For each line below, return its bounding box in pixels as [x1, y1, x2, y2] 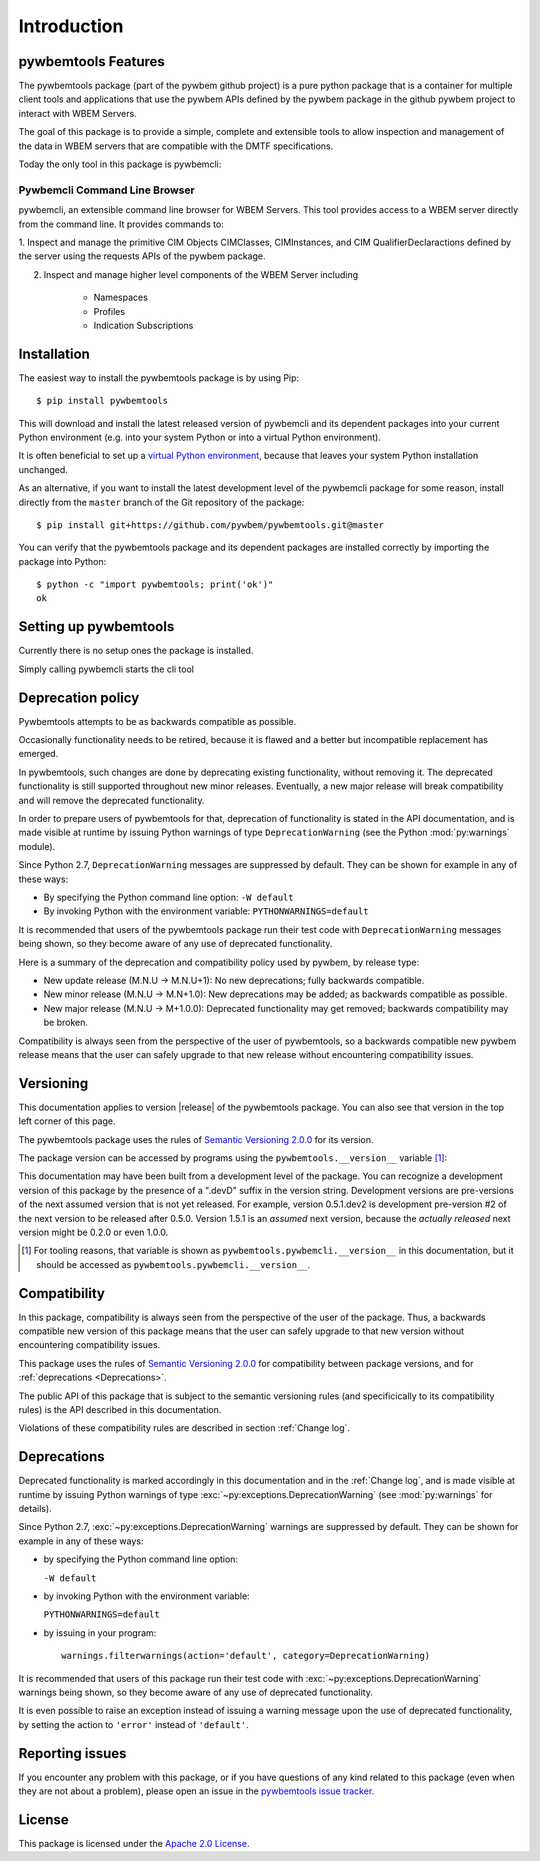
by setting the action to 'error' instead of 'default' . [18, 1718, 249, 1730]
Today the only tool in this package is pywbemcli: [18, 158, 222, 170]
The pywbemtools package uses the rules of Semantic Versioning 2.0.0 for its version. [18, 1133, 374, 1145]
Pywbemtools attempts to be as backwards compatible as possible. [18, 715, 297, 727]
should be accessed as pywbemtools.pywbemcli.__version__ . [36, 1258, 311, 1270]
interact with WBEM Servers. [18, 107, 137, 119]
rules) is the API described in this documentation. [18, 1403, 222, 1415]
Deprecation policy [18, 689, 140, 706]
